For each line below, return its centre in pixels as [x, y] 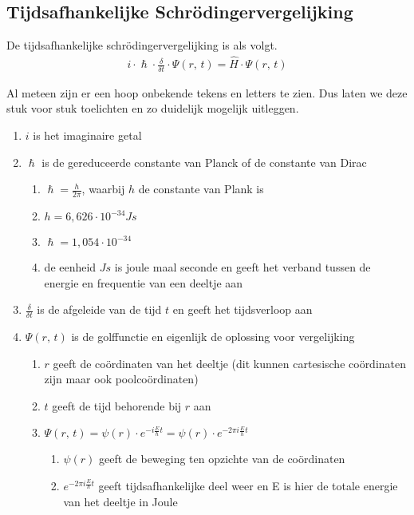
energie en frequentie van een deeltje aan [144, 282]
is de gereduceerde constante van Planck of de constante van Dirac [204, 162]
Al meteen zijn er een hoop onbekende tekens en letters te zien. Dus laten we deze [207, 92]
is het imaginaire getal [87, 135]
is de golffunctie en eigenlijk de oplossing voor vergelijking [213, 337]
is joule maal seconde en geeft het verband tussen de [242, 267]
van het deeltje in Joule [120, 501]
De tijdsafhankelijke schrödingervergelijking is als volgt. [142, 45]
